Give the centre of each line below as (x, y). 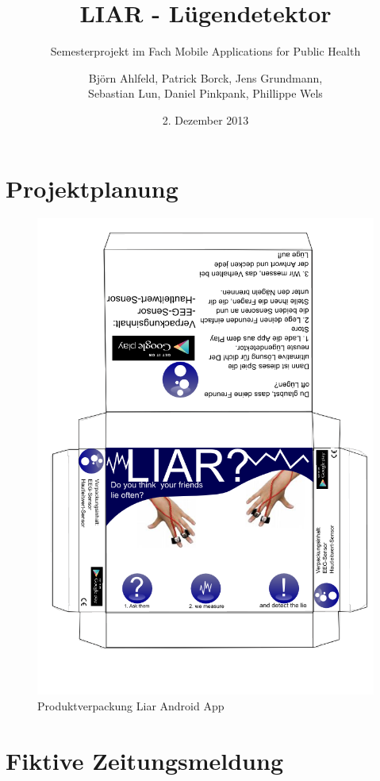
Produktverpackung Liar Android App (131, 705)
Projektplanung (92, 188)
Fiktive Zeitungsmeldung (145, 760)
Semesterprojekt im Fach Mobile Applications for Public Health (205, 51)
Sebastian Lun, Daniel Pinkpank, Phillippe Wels (205, 93)
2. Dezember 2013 (205, 119)
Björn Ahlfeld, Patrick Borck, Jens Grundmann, (205, 77)
